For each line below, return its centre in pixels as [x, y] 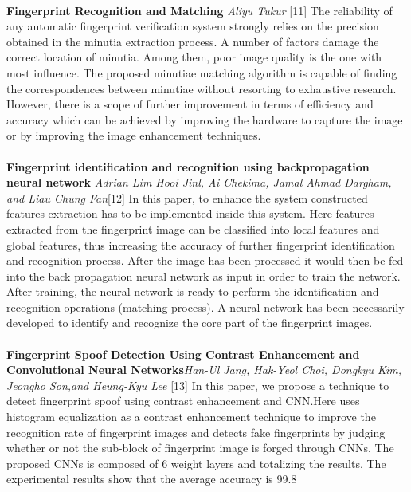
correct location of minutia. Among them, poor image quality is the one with [194, 57]
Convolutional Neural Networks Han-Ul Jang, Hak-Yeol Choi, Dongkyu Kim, [204, 370]
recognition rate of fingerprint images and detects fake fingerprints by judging [196, 432]
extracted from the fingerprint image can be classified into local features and [193, 228]
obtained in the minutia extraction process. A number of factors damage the [193, 41]
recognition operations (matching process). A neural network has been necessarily [205, 307]
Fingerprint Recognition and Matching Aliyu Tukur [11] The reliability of [200, 10]
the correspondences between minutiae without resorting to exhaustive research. [202, 88]
